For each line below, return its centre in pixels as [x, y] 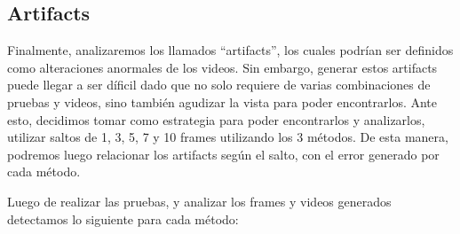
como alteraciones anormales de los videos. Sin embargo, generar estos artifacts [222, 67]
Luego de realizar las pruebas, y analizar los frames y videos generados [199, 201]
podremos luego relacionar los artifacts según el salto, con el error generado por [223, 154]
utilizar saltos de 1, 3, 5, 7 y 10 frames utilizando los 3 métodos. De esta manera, [228, 137]
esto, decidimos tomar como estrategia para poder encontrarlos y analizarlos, [216, 119]
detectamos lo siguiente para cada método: [123, 218]
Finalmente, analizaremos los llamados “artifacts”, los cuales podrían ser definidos [230, 50]
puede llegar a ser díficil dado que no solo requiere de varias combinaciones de [219, 85]
